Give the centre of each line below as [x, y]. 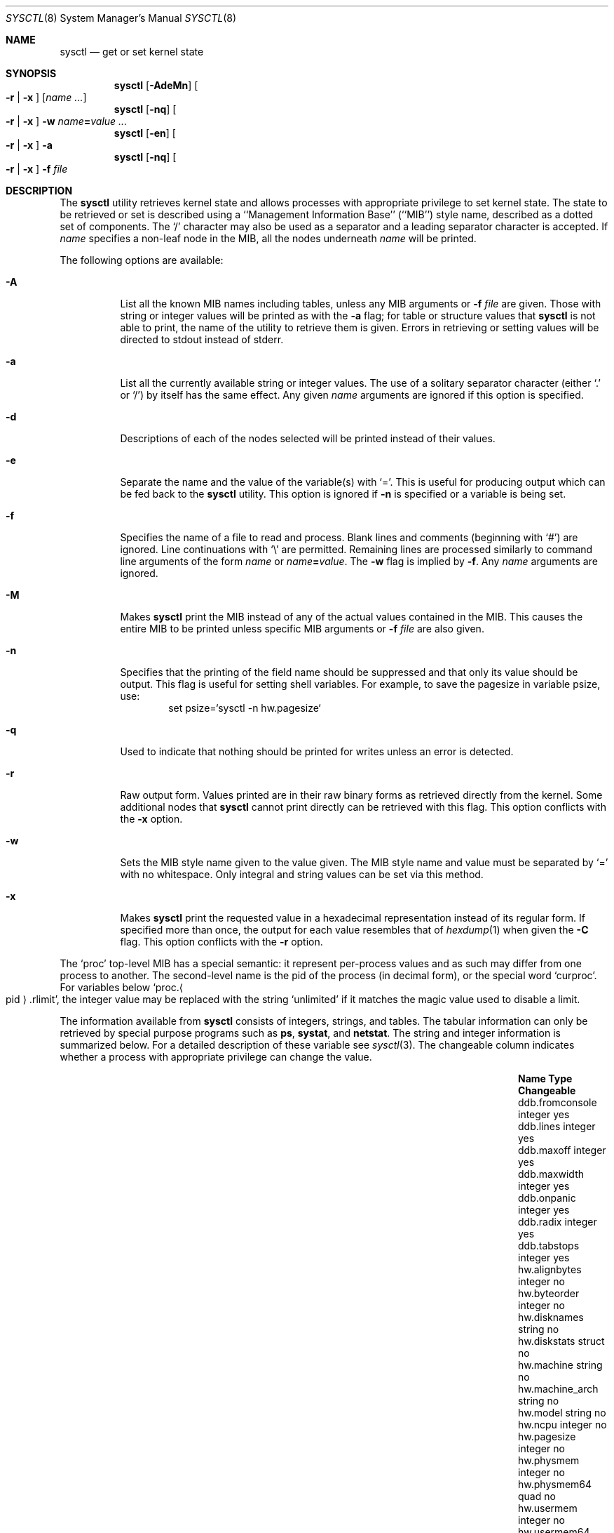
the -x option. [151, 819]
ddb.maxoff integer [562, 1150]
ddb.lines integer [557, 1126]
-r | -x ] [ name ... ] [46, 97]
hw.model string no [562, 1413]
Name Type [545, 1079]
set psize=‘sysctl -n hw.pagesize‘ [245, 708]
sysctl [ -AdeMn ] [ [156, 85]
